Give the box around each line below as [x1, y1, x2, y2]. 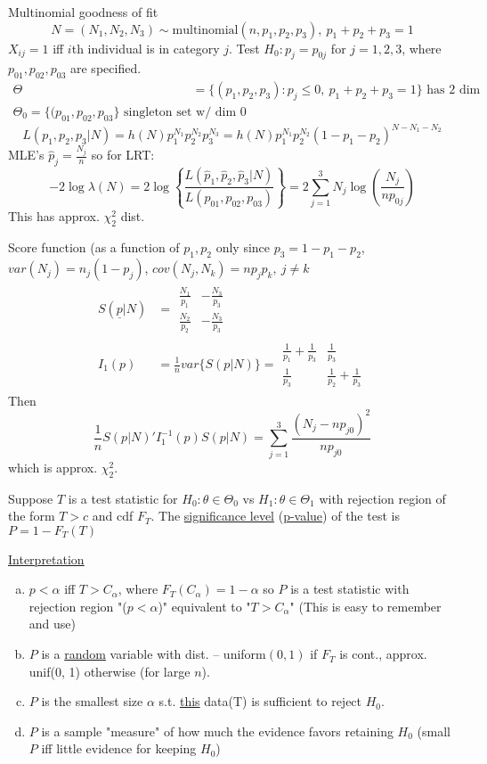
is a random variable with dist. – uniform [41, 645, 266, 663]
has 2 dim [426, 84, 481, 97]
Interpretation [8, 549, 85, 568]
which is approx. [8, 457, 98, 476]
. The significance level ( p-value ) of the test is [150, 506, 400, 525]
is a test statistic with [290, 579, 410, 598]
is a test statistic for [68, 489, 178, 507]
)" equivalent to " [158, 596, 251, 615]
